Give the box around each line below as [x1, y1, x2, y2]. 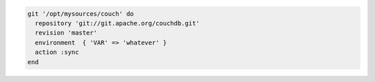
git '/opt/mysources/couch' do [27, 10, 135, 17]
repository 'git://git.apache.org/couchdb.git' [35, 19, 200, 27]
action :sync [35, 48, 79, 57]
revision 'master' [35, 29, 97, 37]
